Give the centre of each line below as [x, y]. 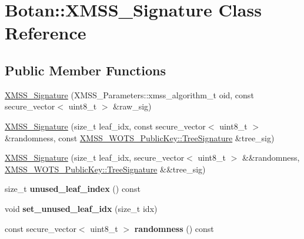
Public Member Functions [85, 70]
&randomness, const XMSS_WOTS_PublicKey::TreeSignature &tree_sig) [140, 137]
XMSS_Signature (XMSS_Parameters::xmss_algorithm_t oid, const [129, 94]
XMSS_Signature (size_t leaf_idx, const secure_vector [105, 126]
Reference [46, 33]
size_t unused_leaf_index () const [73, 189]
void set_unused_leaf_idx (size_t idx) [81, 208]
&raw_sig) [132, 106]
